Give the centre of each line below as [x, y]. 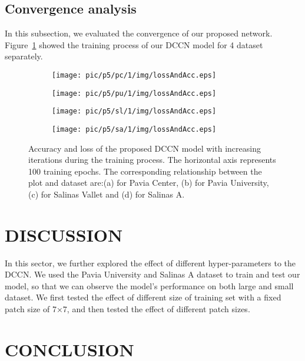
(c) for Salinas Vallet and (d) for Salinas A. [107, 194]
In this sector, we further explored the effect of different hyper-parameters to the [150, 263]
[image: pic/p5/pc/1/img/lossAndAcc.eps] [134, 75]
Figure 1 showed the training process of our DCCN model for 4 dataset [134, 44]
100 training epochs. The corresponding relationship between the [145, 171]
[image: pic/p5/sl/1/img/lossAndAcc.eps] [134, 111]
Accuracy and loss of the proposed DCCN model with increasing [145, 148]
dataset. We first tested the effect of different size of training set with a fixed [143, 297]
